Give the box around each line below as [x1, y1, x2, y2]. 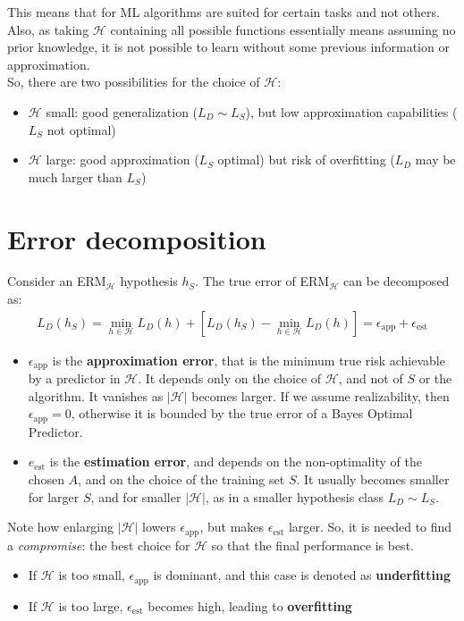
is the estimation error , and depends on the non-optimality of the [49, 452, 422, 471]
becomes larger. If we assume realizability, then [191, 386, 450, 405]
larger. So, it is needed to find [288, 517, 452, 536]
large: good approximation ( [46, 150, 199, 169]
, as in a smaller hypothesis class [205, 487, 384, 506]
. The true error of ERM [195, 272, 330, 290]
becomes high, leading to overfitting [148, 596, 352, 615]
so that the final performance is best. [211, 535, 414, 554]
